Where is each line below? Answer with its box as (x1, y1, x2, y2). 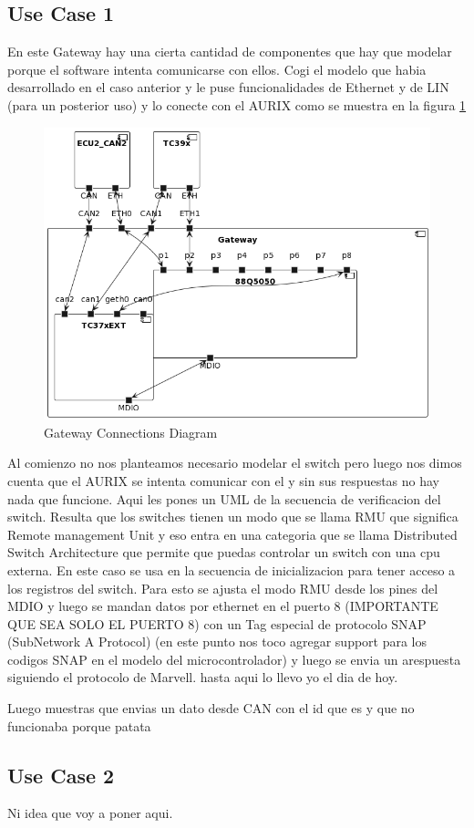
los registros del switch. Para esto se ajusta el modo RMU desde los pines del (7, 578, 438, 597)
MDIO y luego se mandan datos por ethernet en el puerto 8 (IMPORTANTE (7, 596, 438, 616)
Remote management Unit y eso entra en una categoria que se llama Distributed (7, 524, 458, 543)
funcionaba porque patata (7, 716, 151, 735)
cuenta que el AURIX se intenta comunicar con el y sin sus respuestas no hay (7, 471, 440, 490)
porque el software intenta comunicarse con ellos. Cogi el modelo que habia (7, 59, 427, 78)
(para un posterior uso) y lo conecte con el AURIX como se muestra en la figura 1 (7, 95, 467, 114)
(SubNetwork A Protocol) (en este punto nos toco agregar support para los (7, 632, 428, 651)
